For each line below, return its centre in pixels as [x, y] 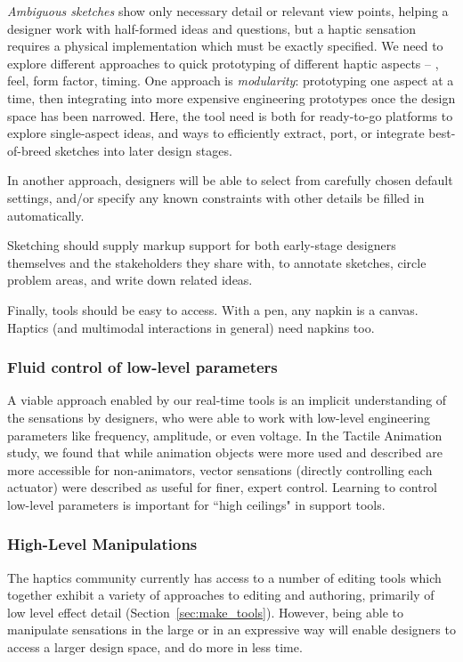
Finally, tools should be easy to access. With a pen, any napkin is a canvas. [213, 309]
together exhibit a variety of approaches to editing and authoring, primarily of [221, 595]
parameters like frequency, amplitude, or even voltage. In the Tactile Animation [225, 435]
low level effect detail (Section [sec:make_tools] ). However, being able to [206, 612]
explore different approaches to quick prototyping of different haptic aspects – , [223, 63]
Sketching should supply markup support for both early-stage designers [202, 245]
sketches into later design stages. [144, 150]
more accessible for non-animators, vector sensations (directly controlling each [220, 469]
